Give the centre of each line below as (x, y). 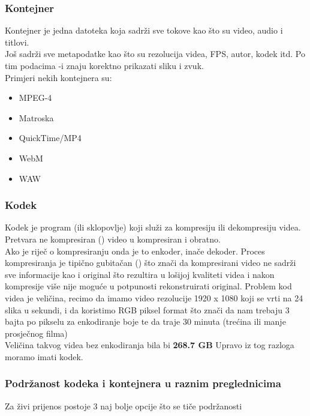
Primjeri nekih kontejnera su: (58, 77)
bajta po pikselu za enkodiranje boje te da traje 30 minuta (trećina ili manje (145, 321)
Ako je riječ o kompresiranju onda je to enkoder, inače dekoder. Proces (135, 251)
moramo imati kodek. (44, 356)
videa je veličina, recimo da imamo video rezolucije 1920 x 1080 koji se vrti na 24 (154, 297)
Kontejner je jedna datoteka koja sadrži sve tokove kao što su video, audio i (144, 30)
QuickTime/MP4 (50, 138)
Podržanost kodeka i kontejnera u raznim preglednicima (143, 383)
